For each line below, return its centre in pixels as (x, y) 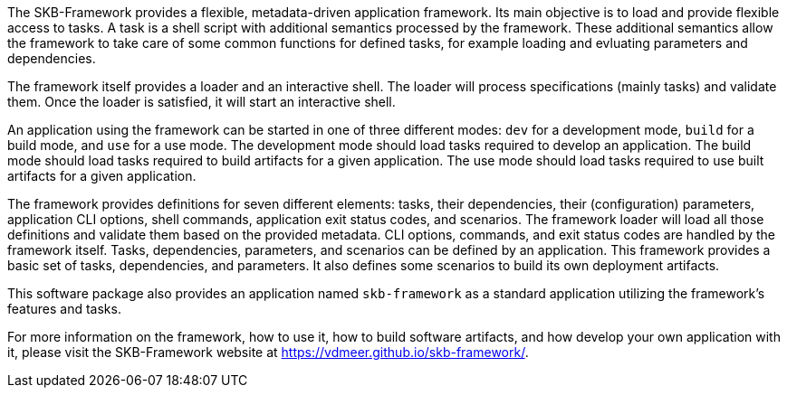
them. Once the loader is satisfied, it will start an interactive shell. (202, 102)
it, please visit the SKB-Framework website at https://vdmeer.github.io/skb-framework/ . (268, 352)
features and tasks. (64, 309)
